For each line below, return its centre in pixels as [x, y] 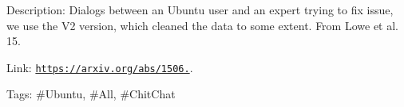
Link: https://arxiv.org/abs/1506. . [100, 67]
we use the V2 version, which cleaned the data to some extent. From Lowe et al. [202, 25]
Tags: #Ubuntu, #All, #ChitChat [91, 94]
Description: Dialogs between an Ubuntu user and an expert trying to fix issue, [200, 10]
